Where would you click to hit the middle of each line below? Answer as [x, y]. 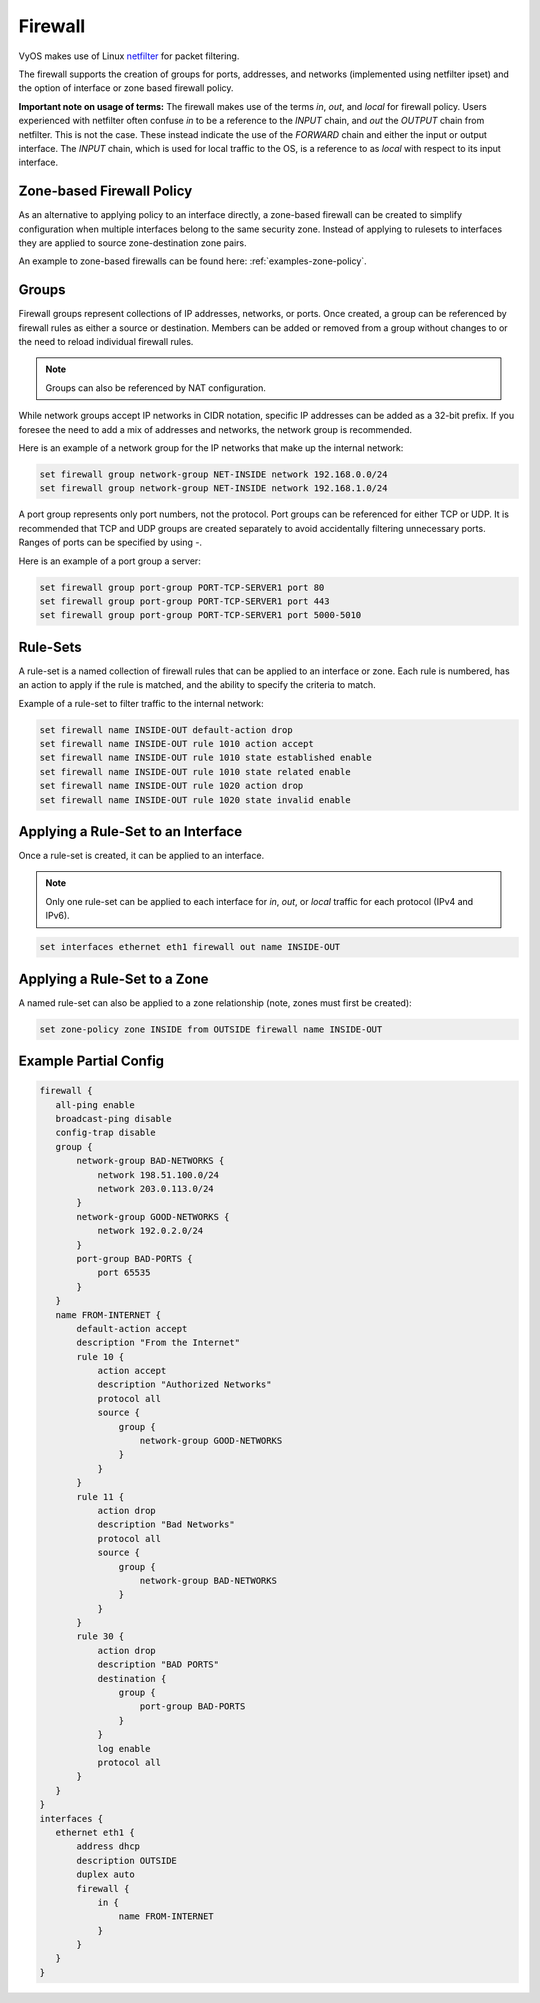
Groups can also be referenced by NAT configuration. [156, 387]
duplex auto [105, 1874]
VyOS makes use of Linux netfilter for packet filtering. [129, 56]
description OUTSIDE [126, 1860]
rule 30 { [100, 1636]
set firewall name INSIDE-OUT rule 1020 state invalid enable [195, 799]
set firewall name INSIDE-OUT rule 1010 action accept [176, 743]
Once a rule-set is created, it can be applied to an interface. [141, 856]
